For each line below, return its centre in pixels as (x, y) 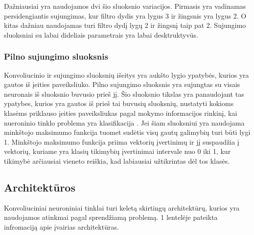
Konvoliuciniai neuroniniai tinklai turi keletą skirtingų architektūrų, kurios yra (122, 207)
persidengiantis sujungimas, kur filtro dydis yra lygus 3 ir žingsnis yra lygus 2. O (125, 15)
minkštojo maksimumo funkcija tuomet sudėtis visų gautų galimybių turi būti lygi (127, 132)
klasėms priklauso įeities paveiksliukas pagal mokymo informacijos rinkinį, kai (121, 113)
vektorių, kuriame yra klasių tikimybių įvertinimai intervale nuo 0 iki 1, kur (117, 151)
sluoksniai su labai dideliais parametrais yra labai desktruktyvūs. (101, 34)
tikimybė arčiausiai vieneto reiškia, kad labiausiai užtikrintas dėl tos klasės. (117, 160)
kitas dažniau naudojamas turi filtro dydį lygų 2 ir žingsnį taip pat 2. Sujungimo (125, 25)
